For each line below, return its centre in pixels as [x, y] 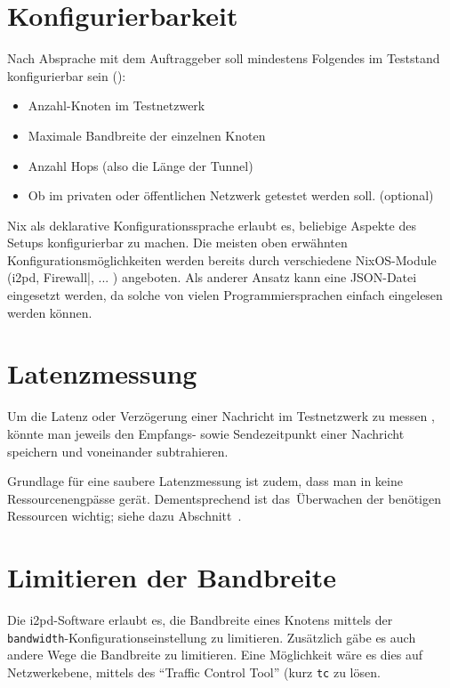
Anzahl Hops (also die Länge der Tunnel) [141, 165]
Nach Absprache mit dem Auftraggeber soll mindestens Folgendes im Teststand [224, 58]
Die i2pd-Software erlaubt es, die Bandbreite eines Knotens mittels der [200, 620]
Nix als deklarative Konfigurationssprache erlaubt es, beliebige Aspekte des [212, 225]
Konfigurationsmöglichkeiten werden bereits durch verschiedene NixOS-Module [222, 259]
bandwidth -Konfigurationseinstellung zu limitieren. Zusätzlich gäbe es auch [212, 637]
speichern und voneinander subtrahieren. [118, 451]
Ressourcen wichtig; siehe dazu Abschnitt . [125, 516]
